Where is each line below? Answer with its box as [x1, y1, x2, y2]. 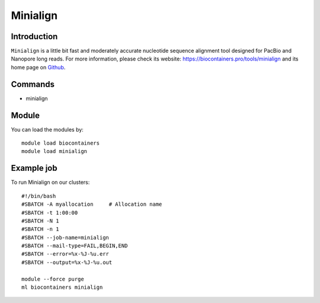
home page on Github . [11, 63, 66, 71]
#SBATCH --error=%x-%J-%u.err [21, 251, 110, 257]
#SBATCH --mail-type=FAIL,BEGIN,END [21, 243, 128, 249]
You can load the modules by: [11, 126, 84, 133]
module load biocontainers [21, 140, 100, 146]
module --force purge [21, 276, 84, 282]
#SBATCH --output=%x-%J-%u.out [21, 259, 113, 266]
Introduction [11, 31, 58, 42]
